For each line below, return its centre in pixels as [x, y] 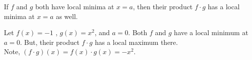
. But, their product [50, 42]
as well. [67, 16]
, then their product [163, 6]
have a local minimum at [211, 32]
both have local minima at [75, 6]
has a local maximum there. [136, 42]
